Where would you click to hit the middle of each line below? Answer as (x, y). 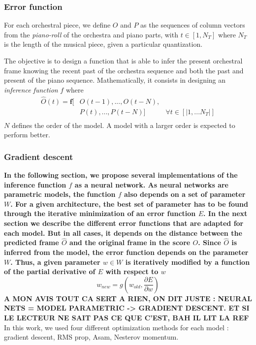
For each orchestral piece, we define (57, 25)
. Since (209, 242)
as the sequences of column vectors (193, 25)
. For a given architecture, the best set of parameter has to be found (129, 204)
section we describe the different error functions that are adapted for (124, 223)
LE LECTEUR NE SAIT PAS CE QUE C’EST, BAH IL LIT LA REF (127, 318)
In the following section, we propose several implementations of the (121, 175)
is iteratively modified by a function (188, 262)
